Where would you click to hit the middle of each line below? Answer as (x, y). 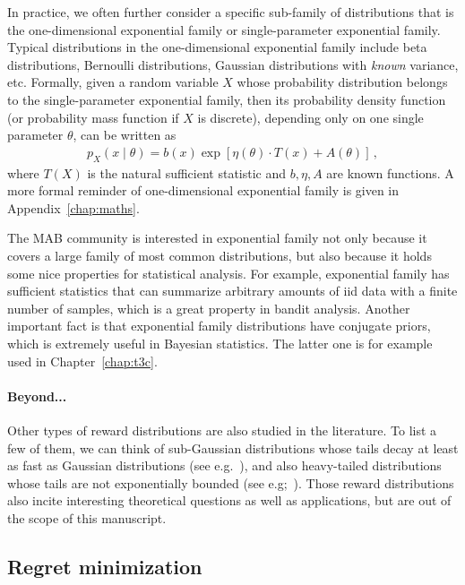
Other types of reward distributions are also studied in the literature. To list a (222, 430)
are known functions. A (390, 172)
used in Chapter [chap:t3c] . (82, 361)
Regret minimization (105, 566)
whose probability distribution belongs (342, 82)
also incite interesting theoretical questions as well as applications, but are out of (229, 500)
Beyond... (37, 396)
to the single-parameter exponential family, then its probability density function (227, 99)
